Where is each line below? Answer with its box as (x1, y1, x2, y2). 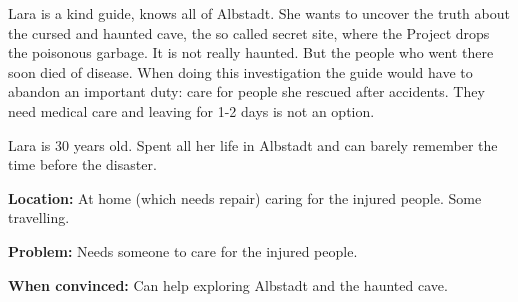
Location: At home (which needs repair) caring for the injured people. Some (8, 187, 482, 208)
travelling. (8, 207, 70, 228)
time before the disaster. (8, 154, 157, 175)
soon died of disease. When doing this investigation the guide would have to (8, 61, 473, 82)
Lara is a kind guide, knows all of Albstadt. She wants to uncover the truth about (8, 3, 510, 23)
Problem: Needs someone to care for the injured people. (8, 240, 358, 261)
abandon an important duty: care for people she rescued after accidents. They (8, 81, 485, 102)
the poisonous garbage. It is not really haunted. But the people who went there (8, 42, 494, 63)
